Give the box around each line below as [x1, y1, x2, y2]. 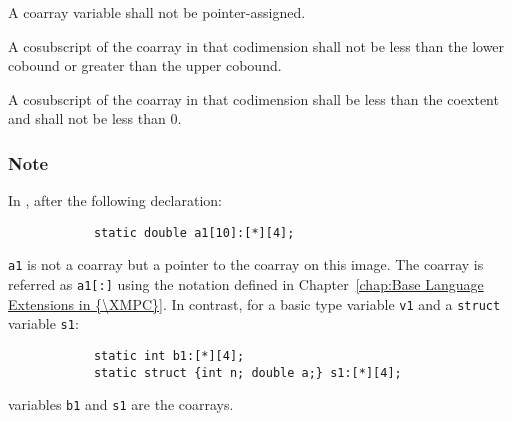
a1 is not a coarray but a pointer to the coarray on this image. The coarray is [8, 254, 484, 275]
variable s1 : [8, 313, 79, 334]
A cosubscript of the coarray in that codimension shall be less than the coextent [8, 88, 499, 109]
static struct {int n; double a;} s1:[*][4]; [93, 365, 402, 380]
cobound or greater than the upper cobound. [8, 55, 282, 76]
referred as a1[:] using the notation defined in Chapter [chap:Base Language [8, 274, 484, 295]
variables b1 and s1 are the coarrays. [8, 394, 234, 415]
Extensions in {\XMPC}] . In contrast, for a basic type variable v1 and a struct [8, 293, 501, 314]
